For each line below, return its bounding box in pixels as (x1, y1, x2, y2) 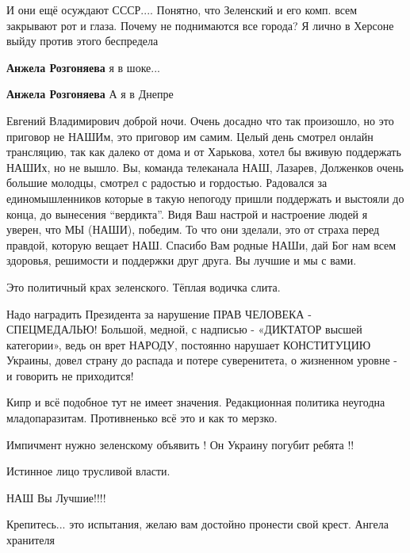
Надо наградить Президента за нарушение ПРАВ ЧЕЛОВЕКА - (6, 305, 312, 322)
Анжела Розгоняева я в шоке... (6, 59, 160, 75)
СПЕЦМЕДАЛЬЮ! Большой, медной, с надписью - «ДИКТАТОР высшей (6, 321, 362, 338)
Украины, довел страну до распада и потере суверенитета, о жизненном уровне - (6, 352, 397, 368)
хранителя (6, 532, 55, 548)
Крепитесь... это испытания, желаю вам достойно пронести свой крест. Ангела (6, 516, 389, 532)
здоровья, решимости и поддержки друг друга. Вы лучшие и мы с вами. (6, 252, 357, 269)
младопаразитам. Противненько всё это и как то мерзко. (6, 410, 278, 426)
